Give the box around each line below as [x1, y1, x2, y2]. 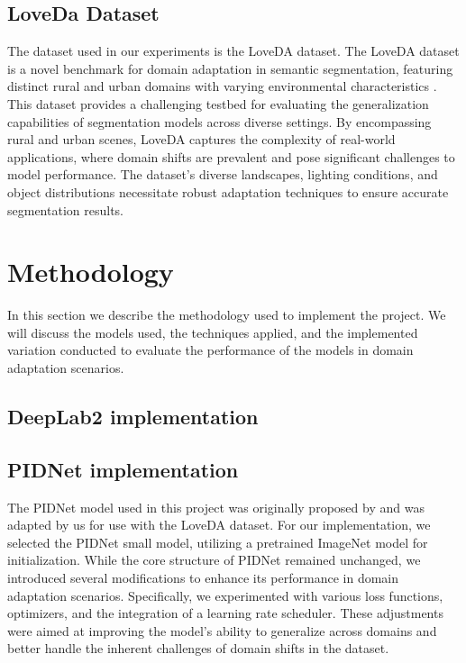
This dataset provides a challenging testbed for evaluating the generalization [7, 94, 429, 113]
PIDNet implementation [7, 455, 239, 483]
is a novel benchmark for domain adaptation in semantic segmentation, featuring [7, 59, 453, 77]
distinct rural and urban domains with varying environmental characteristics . [7, 77, 437, 95]
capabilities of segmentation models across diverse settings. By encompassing [7, 112, 432, 131]
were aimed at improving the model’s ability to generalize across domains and [7, 621, 437, 640]
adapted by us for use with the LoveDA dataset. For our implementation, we [7, 515, 431, 534]
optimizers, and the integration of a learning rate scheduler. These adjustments [7, 604, 443, 622]
